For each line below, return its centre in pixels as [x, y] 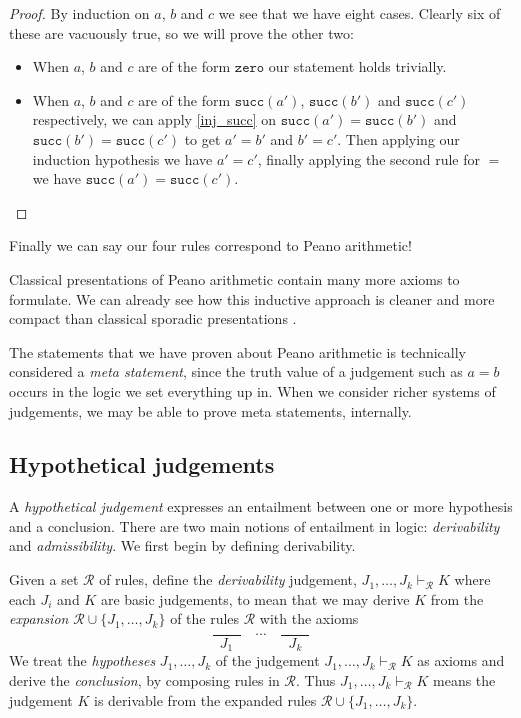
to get [202, 138]
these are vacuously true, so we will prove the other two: [181, 32]
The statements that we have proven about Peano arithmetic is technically [238, 351]
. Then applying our [398, 138]
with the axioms [309, 618]
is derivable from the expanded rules [205, 699]
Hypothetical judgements [142, 464]
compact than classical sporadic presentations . [153, 318]
